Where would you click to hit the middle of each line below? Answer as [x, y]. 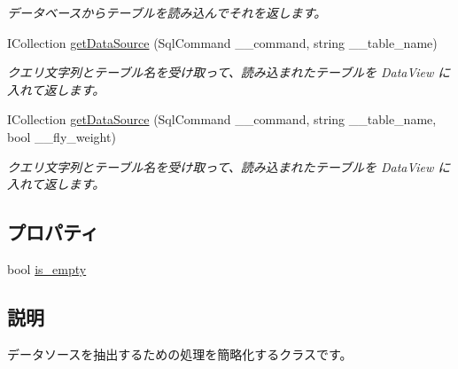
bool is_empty [47, 268]
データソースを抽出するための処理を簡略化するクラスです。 [180, 353]
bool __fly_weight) [62, 136]
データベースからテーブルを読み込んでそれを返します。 [167, 12]
